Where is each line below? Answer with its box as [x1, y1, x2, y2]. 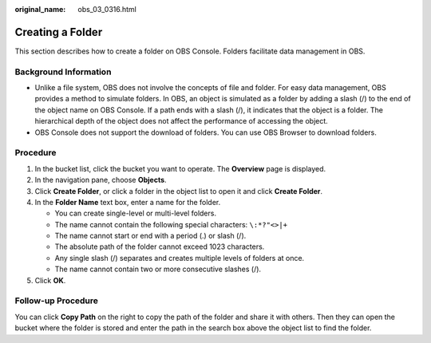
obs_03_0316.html [77, 5, 137, 14]
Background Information [14, 66, 112, 77]
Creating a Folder [14, 25, 103, 39]
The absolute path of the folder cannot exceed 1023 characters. [54, 242, 265, 251]
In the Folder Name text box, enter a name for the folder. [34, 197, 221, 207]
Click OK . [34, 275, 66, 285]
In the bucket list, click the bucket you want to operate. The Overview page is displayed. [34, 164, 326, 173]
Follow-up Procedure [14, 295, 99, 306]
